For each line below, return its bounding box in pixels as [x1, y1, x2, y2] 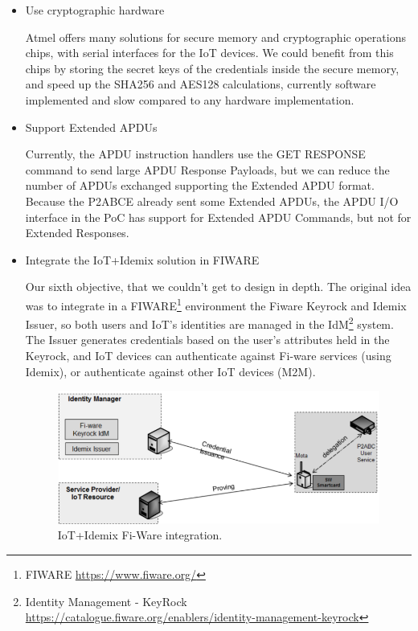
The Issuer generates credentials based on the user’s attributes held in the [25, 331, 390, 348]
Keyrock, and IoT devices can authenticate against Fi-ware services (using [25, 347, 391, 363]
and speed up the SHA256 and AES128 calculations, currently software [25, 76, 376, 92]
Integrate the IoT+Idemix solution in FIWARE [25, 251, 260, 268]
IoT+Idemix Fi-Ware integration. [57, 527, 223, 543]
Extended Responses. [25, 224, 129, 241]
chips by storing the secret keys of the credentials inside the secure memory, [25, 59, 400, 76]
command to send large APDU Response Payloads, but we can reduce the [25, 161, 390, 178]
